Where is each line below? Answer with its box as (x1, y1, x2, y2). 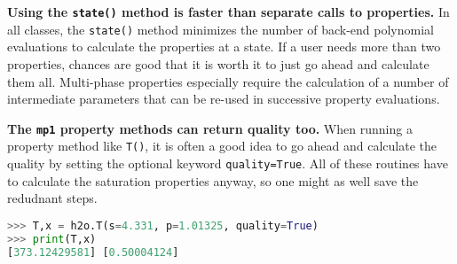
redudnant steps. (7, 189, 98, 207)
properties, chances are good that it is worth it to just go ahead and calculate (7, 54, 429, 73)
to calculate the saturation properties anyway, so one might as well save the (7, 171, 419, 190)
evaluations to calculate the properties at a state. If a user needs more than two (7, 37, 441, 56)
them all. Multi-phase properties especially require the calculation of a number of (7, 72, 449, 90)
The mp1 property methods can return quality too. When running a (7, 119, 413, 137)
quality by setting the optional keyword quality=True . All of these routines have (7, 154, 448, 172)
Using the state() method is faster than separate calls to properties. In (7, 3, 450, 20)
